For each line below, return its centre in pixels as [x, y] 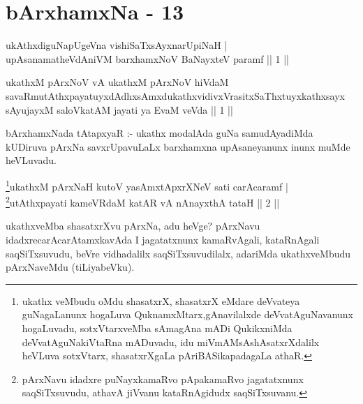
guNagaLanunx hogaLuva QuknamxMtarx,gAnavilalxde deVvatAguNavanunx [187, 314]
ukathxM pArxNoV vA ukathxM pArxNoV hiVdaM [117, 82]
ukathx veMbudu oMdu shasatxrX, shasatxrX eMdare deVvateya [161, 300]
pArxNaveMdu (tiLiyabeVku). [70, 267]
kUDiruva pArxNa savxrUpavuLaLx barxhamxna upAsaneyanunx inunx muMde [178, 146]
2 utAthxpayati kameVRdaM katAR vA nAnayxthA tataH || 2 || [143, 201]
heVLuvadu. [31, 160]
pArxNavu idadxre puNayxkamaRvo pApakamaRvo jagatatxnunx [163, 379]
